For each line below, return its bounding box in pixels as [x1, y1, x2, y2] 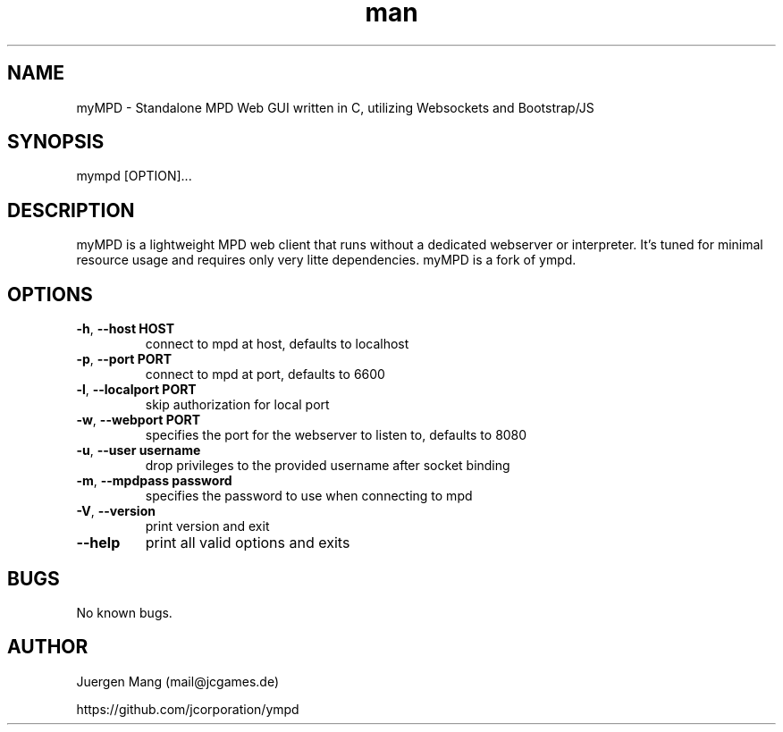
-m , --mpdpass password [76, 473, 232, 489]
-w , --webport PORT [76, 412, 201, 428]
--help [76, 534, 121, 552]
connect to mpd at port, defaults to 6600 [145, 366, 385, 383]
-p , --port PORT [76, 351, 173, 367]
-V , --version [76, 503, 156, 519]
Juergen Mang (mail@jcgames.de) [76, 673, 280, 689]
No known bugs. [76, 604, 173, 620]
